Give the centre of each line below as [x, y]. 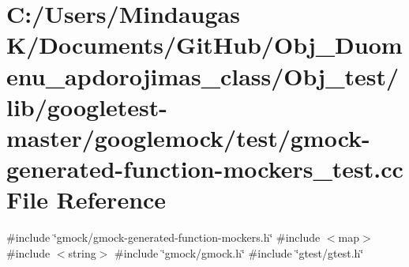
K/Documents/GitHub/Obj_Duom [204, 45]
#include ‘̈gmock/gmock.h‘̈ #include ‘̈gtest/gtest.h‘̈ [239, 252]
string [82, 252]
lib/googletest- [87, 106]
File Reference [86, 199]
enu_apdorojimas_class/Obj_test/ [203, 75]
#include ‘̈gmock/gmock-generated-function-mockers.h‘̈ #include [163, 237]
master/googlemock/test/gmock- [188, 137]
